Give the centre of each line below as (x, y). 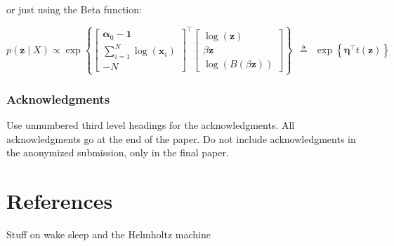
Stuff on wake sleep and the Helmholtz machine (109, 234)
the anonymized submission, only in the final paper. (118, 152)
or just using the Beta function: (74, 9)
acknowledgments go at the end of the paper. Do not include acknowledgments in (181, 138)
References (60, 201)
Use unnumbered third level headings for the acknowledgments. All (151, 125)
